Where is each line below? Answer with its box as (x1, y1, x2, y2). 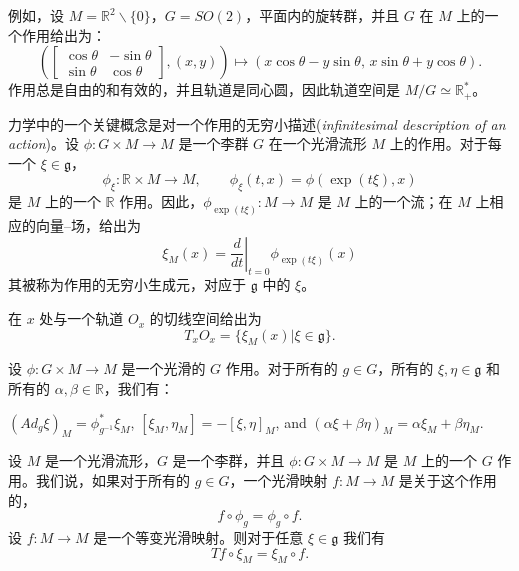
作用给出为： (21, 24, 106, 45)
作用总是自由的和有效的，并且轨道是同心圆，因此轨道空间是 (8, 79, 400, 100)
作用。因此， (119, 191, 204, 212)
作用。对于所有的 (225, 358, 338, 379)
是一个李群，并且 (172, 450, 285, 471)
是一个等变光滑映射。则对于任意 (93, 527, 304, 548)
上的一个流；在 (354, 191, 453, 212)
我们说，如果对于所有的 (35, 470, 190, 491)
